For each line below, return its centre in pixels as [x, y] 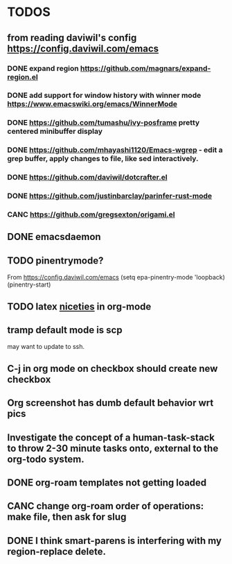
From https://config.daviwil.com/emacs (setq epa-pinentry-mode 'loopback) [116, 277]
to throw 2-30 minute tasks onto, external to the [113, 448]
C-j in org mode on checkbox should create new [113, 368]
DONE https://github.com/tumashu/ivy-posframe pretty [104, 123]
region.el [23, 77]
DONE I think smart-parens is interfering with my [114, 541]
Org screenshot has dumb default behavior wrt [110, 403]
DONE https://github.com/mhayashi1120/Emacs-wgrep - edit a [115, 150]
